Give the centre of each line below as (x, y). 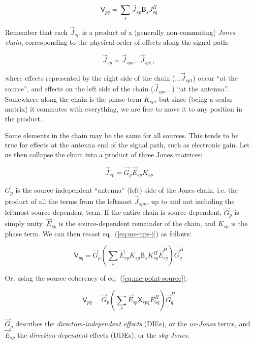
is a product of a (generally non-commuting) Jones (159, 32)
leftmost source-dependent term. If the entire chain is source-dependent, (113, 212)
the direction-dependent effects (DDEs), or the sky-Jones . (103, 334)
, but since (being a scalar (194, 99)
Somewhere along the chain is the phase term (73, 99)
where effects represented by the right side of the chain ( (90, 77)
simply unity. (25, 223)
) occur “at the (216, 77)
